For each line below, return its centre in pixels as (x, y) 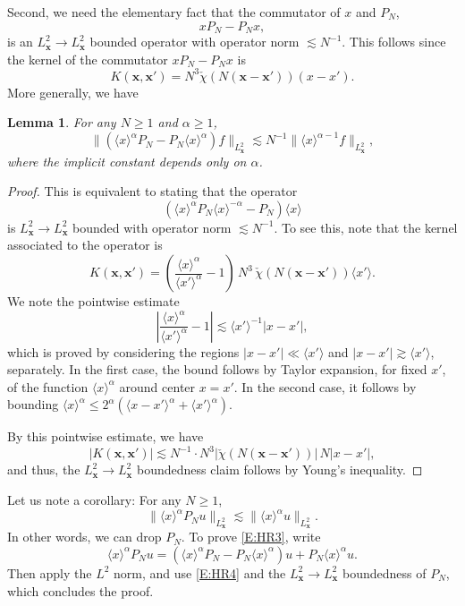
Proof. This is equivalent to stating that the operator (152, 191)
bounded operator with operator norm (194, 42)
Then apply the (50, 572)
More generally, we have (73, 92)
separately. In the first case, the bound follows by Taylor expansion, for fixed (217, 369)
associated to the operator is (85, 245)
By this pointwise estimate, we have (106, 436)
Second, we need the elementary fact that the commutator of (174, 12)
